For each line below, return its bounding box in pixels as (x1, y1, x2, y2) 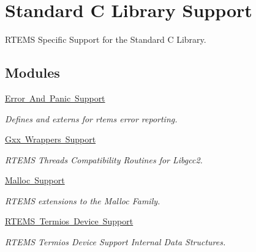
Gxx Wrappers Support (5, 133, 96, 146)
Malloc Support (5, 174, 65, 187)
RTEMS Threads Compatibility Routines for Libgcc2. (5, 153, 203, 166)
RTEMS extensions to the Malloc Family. (5, 194, 160, 207)
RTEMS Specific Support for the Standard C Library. (5, 33, 206, 46)
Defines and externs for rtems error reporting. (5, 112, 178, 125)
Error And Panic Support (5, 91, 105, 104)
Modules (5, 63, 60, 82)
